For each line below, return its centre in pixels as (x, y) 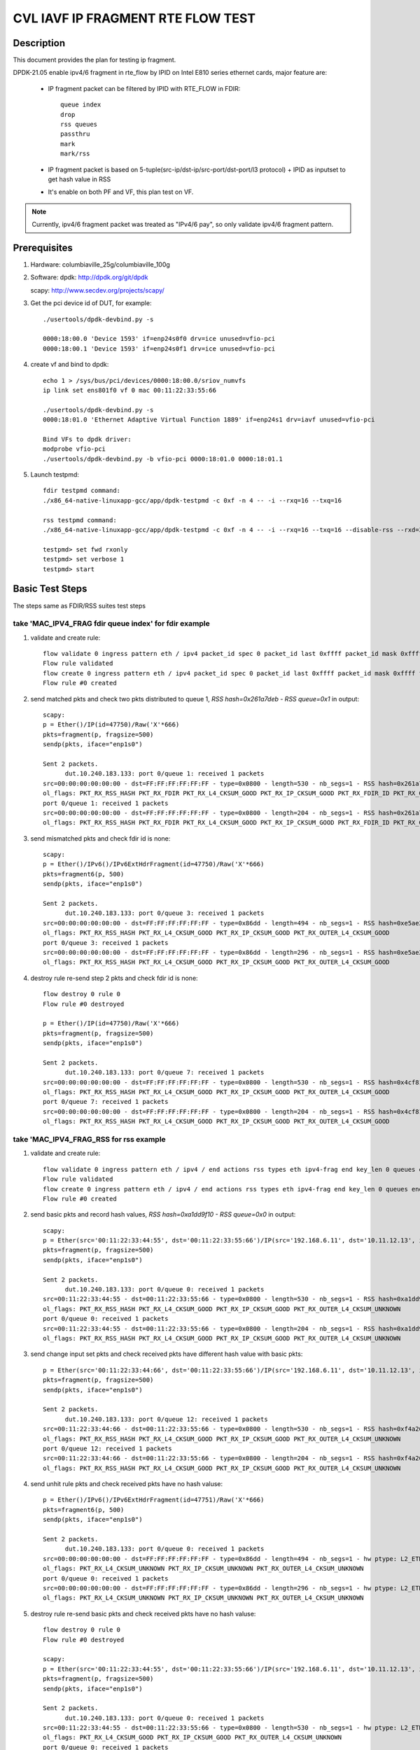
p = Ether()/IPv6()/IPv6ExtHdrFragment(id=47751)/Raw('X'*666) (154, 1500)
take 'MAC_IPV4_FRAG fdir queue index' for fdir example (111, 624)
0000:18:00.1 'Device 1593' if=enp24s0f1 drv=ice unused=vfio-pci (159, 349)
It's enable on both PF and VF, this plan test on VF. (121, 192)
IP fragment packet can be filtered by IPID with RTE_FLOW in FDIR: (144, 88)
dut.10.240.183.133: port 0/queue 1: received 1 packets (164, 774)
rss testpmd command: (80, 520)
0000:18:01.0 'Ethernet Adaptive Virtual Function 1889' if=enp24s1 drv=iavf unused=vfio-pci (209, 420)
